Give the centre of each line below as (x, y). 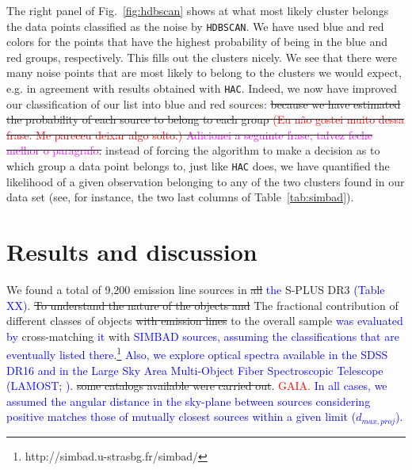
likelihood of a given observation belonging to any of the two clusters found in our (206, 181)
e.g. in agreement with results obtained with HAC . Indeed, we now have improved (202, 88)
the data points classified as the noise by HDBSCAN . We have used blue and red (195, 26)
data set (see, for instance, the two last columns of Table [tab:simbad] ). (180, 197)
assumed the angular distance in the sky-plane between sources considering (189, 401)
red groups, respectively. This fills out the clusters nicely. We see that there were (202, 57)
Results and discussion (132, 252)
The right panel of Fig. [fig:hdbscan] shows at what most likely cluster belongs (198, 10)
